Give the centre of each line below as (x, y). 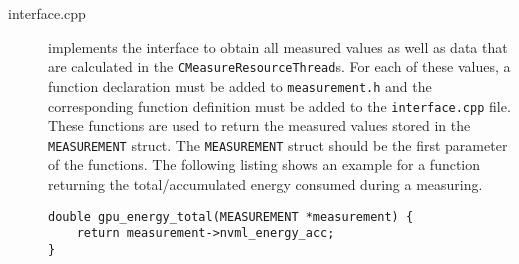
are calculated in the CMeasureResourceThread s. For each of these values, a (279, 66)
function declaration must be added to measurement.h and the (240, 85)
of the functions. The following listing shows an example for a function (264, 164)
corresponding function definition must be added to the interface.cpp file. (279, 105)
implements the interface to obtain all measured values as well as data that (278, 46)
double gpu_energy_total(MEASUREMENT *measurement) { (231, 216)
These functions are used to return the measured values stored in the (259, 125)
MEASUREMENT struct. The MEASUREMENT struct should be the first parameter (278, 144)
